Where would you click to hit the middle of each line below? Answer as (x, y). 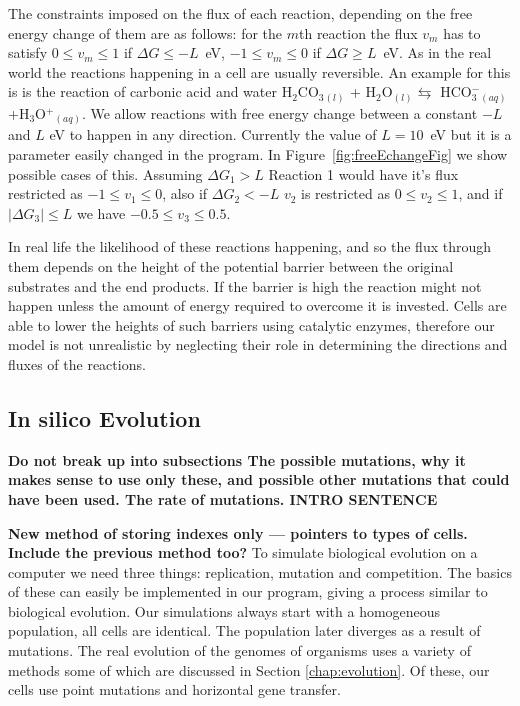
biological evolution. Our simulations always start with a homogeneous (224, 610)
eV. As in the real (437, 52)
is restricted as (345, 193)
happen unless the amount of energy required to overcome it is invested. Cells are (257, 305)
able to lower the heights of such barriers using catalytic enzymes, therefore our (251, 324)
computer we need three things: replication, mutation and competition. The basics (260, 571)
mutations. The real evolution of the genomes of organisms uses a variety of (239, 650)
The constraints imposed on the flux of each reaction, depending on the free (240, 13)
